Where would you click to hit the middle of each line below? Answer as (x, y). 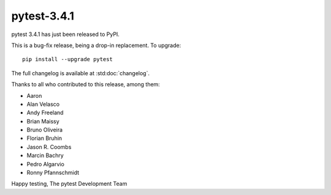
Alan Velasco (43, 104)
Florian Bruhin (44, 138)
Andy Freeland (45, 112)
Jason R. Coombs (49, 147)
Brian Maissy (43, 121)
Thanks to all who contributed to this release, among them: (86, 84)
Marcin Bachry (45, 155)
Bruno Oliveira (45, 130)
